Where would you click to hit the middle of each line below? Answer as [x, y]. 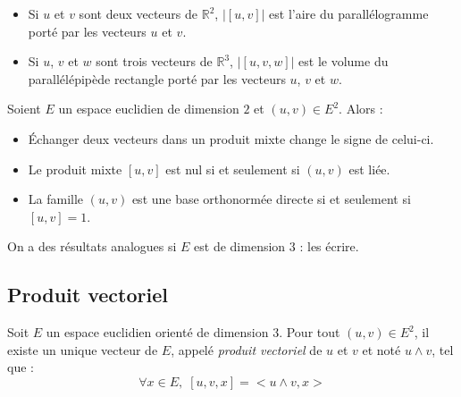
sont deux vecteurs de [138, 13]
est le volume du [344, 61]
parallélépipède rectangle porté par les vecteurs [157, 78]
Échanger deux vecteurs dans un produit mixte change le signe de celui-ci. [231, 138]
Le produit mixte [75, 169]
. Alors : [361, 109]
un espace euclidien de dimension [149, 109]
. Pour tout [310, 332]
